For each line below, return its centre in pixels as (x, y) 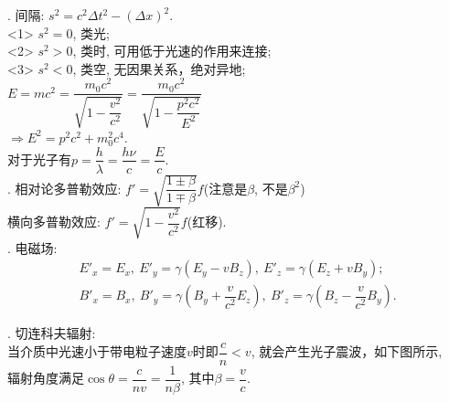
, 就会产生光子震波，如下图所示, (347, 351)
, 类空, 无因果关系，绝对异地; (159, 68)
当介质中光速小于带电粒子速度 (97, 351)
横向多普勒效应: (54, 222)
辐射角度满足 (46, 378)
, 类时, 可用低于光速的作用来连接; (172, 51)
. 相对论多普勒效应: (64, 188)
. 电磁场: (32, 247)
